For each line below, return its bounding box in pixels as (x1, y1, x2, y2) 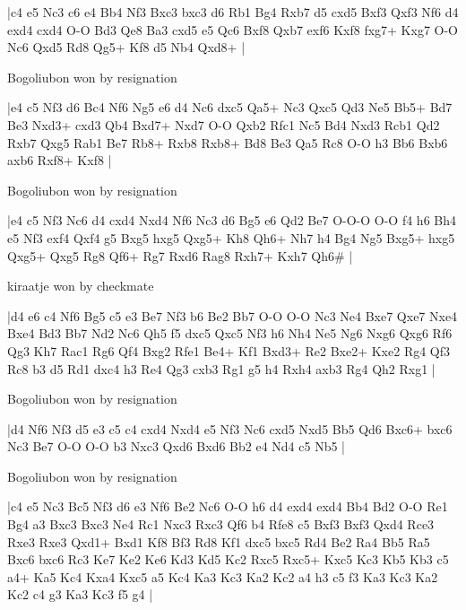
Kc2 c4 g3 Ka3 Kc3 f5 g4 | (7, 585, 153, 604)
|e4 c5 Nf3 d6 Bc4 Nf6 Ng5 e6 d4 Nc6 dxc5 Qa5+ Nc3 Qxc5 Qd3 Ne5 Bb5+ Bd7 (7, 98, 453, 117)
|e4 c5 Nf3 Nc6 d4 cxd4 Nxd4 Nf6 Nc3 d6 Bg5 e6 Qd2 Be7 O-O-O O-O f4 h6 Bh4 (7, 211, 457, 230)
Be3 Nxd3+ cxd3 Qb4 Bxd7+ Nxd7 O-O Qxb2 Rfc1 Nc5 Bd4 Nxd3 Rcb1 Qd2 (7, 115, 440, 134)
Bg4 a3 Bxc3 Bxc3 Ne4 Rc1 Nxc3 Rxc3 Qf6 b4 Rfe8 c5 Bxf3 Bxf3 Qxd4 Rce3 (7, 515, 435, 534)
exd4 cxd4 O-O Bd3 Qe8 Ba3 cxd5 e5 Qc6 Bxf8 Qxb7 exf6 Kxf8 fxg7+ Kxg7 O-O (7, 20, 459, 39)
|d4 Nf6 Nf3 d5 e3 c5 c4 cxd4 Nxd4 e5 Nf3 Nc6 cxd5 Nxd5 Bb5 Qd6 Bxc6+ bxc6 (7, 419, 453, 438)
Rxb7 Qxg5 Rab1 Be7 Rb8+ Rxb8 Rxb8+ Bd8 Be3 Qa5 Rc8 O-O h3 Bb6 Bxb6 (7, 133, 448, 152)
